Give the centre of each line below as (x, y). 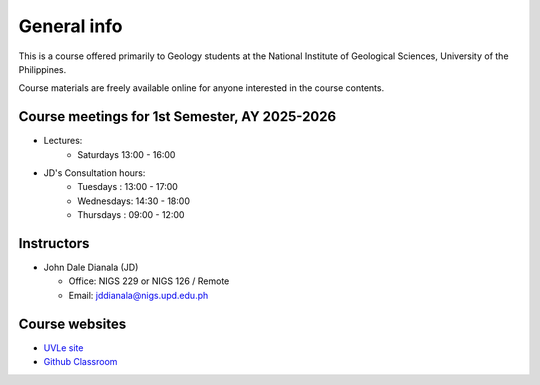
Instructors (54, 243)
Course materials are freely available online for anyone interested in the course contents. (201, 88)
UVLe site (63, 347)
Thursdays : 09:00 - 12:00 (131, 215)
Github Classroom (80, 362)
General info (71, 26)
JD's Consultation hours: (94, 173)
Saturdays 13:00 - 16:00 (126, 154)
